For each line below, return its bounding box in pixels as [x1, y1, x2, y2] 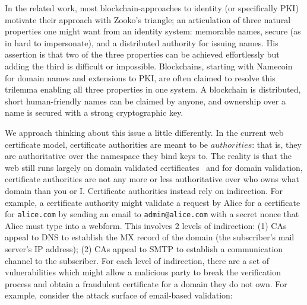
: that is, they [252, 138, 302, 150]
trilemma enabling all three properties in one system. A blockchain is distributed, [5, 83, 301, 96]
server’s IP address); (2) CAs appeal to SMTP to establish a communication [5, 242, 283, 255]
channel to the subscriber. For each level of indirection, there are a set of [5, 254, 270, 266]
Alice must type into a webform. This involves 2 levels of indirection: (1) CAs [5, 219, 287, 231]
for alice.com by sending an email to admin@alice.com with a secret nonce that [5, 208, 299, 220]
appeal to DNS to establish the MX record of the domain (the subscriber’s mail [5, 231, 295, 243]
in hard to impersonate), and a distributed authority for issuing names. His [5, 36, 278, 49]
